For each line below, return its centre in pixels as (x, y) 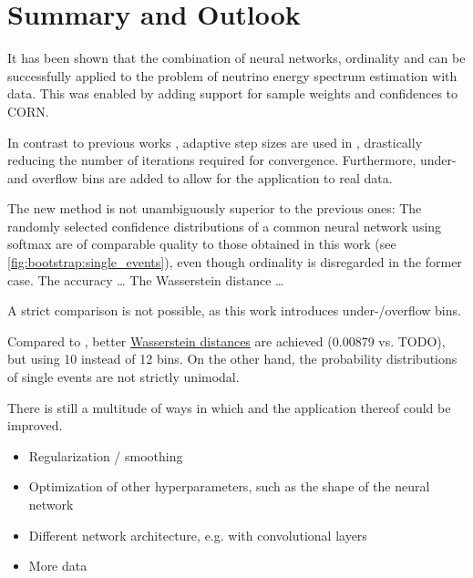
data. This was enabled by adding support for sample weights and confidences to (233, 93)
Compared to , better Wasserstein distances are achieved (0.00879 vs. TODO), (226, 341)
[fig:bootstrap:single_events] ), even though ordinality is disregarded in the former (235, 262)
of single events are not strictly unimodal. (123, 377)
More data (58, 566)
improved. (35, 425)
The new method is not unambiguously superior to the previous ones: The (215, 208)
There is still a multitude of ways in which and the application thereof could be (229, 407)
